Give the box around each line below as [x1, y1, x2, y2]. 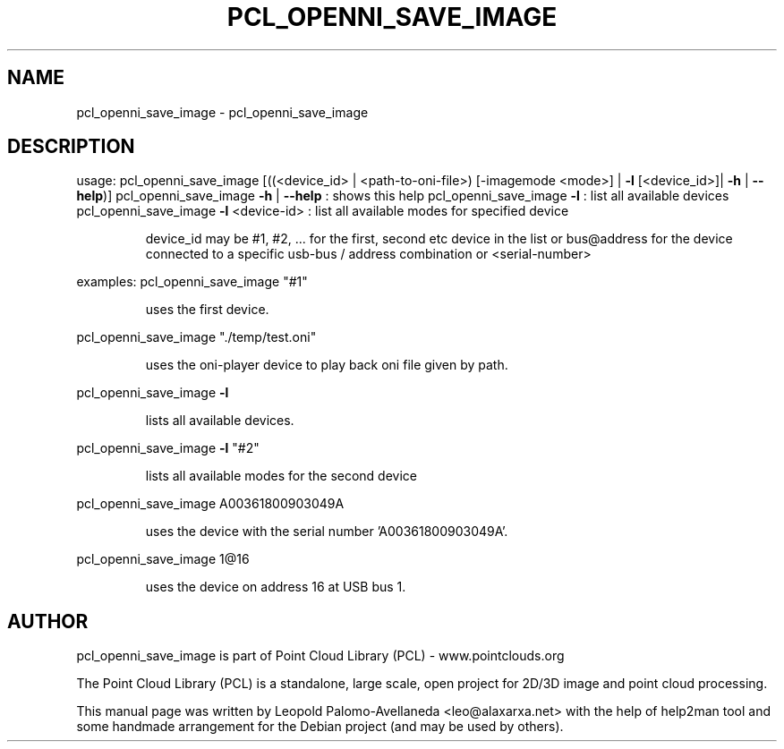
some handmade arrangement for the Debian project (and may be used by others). [76, 719, 564, 735]
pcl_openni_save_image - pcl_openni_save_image [76, 104, 369, 120]
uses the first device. [145, 302, 269, 318]
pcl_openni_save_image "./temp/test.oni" [76, 329, 317, 345]
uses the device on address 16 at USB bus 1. [145, 579, 406, 595]
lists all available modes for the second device [145, 468, 417, 484]
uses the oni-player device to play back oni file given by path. [145, 357, 508, 373]
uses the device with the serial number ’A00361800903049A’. [145, 523, 508, 540]
